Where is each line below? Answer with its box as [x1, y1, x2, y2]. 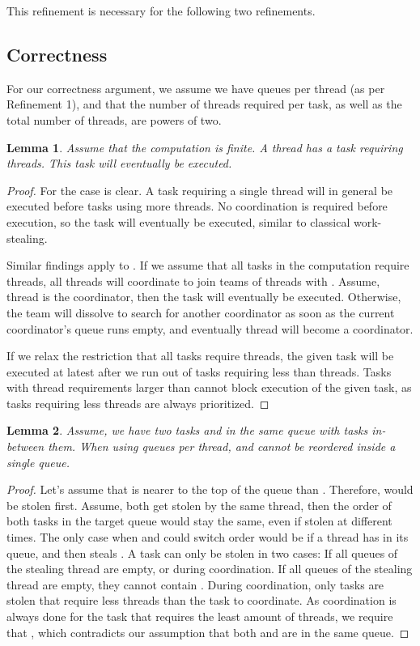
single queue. [6, 453, 70, 470]
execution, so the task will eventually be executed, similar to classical [6, 213, 350, 230]
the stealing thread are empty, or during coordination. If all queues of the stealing [6, 560, 413, 577]
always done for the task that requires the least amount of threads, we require [6, 608, 393, 625]
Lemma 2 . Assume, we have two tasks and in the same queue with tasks [6, 422, 368, 439]
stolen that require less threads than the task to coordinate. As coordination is [6, 592, 397, 609]
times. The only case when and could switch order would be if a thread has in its [6, 529, 409, 546]
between [6, 438, 45, 455]
